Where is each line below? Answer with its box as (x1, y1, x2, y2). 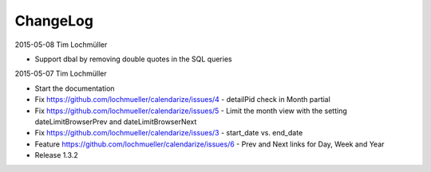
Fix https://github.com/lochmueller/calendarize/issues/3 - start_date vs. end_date (34, 128, 303, 138)
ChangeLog (14, 12, 93, 29)
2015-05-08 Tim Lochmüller (14, 40, 108, 49)
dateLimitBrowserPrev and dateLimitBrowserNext (34, 116, 197, 127)
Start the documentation (34, 84, 115, 93)
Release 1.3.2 (34, 150, 79, 160)
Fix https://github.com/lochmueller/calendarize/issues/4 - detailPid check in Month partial (34, 95, 330, 104)
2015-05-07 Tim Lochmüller (14, 68, 107, 79)
